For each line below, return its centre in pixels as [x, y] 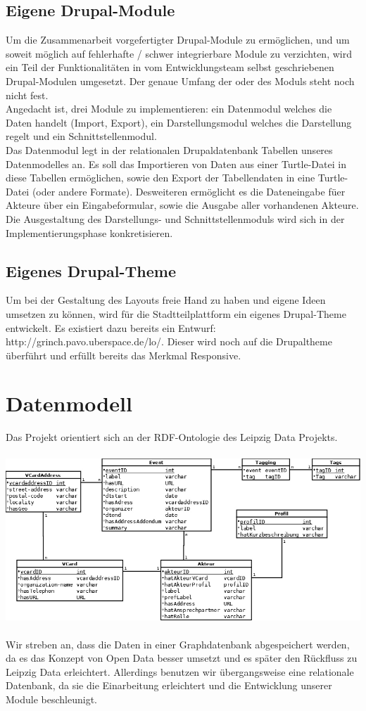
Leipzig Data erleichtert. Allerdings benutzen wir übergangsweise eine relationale [180, 671]
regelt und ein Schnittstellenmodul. [81, 136]
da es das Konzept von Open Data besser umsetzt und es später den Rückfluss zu [182, 658]
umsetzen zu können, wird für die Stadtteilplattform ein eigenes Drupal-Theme [176, 313]
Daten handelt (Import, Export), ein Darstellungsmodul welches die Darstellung [179, 122]
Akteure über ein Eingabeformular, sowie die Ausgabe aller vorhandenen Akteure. [182, 205]
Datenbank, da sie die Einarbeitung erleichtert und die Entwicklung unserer [169, 685]
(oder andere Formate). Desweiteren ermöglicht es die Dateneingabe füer [189, 191]
